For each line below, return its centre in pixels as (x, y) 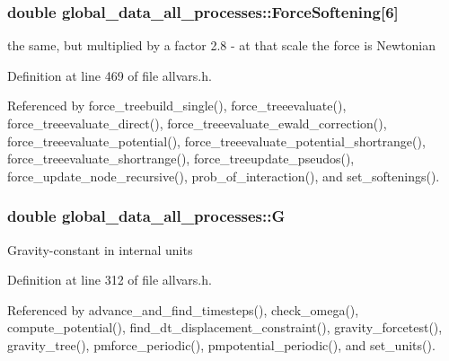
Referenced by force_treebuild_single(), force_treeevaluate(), (177, 106)
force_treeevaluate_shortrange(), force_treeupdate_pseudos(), (181, 158)
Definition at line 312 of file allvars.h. (110, 280)
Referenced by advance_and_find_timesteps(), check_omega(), (183, 309)
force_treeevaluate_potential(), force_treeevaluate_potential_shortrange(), (216, 141)
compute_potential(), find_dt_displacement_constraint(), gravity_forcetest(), (225, 327)
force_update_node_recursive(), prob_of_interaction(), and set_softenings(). (224, 176)
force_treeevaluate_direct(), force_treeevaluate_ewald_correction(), (197, 123)
